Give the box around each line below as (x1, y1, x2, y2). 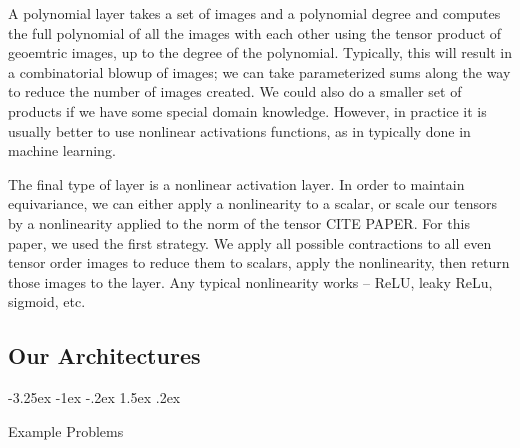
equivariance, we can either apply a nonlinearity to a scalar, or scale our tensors (8, 193, 498, 214)
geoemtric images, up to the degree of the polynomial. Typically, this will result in (8, 42, 512, 63)
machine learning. (8, 140, 116, 161)
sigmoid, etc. (8, 291, 86, 312)
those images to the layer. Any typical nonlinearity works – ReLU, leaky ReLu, (8, 271, 493, 292)
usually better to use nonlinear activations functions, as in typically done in (8, 120, 471, 141)
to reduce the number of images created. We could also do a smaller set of (8, 81, 462, 102)
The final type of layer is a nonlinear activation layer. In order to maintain (8, 173, 465, 194)
